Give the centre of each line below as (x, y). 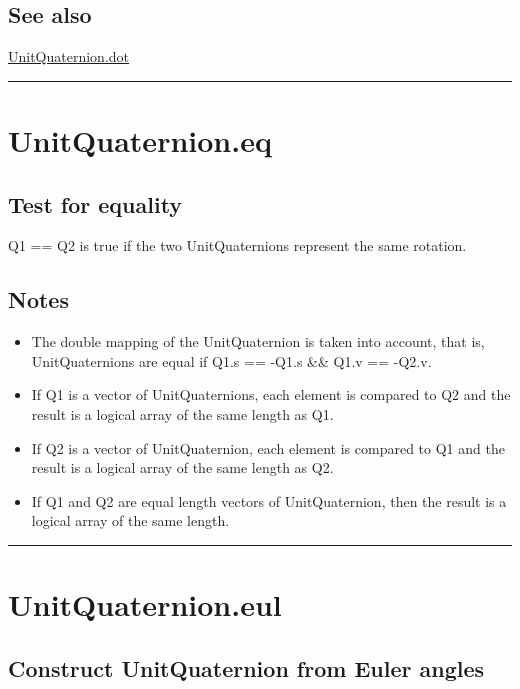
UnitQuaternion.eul (145, 604)
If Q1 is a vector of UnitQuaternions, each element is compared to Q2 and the (271, 394)
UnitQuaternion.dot (69, 56)
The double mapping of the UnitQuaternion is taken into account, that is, (258, 341)
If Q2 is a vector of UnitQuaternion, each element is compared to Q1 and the (268, 447)
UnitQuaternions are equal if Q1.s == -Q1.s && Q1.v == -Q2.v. (231, 360)
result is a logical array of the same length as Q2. (182, 467)
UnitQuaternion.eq (140, 139)
